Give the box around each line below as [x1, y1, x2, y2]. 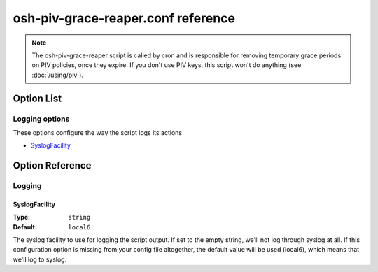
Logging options [13, 114, 70, 124]
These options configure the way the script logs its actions [13, 128, 182, 136]
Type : [13, 213, 31, 222]
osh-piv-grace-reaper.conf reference [13, 10, 236, 26]
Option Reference [13, 159, 92, 171]
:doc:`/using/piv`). [31, 71, 84, 79]
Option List [13, 92, 62, 104]
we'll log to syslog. [13, 255, 67, 264]
